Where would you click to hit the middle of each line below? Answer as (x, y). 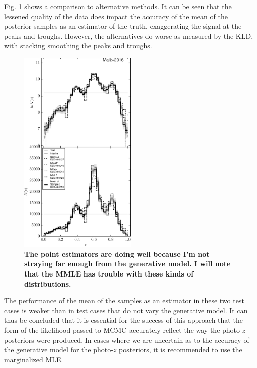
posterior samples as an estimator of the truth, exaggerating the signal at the (123, 26)
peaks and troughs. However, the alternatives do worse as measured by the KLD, (129, 35)
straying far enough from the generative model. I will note (127, 264)
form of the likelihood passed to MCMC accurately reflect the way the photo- (123, 330)
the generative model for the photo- (59, 350)
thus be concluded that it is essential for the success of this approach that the (123, 320)
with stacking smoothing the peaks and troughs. (78, 45)
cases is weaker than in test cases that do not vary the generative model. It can (126, 310)
